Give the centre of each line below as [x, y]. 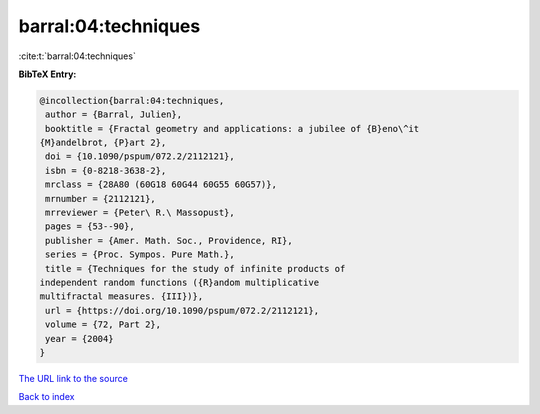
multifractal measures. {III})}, [121, 296]
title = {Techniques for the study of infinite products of [195, 268]
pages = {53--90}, [90, 226]
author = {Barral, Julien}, [114, 114]
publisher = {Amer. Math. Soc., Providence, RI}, [169, 240]
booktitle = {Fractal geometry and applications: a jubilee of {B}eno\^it [232, 128]
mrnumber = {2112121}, [101, 198]
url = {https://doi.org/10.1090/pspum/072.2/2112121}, [182, 310]
